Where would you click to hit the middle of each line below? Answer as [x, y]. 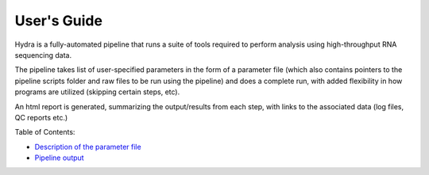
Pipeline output [59, 158]
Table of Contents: [45, 132]
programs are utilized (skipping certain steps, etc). [97, 92]
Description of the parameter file [88, 146]
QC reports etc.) [41, 117]
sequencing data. [43, 55]
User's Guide [59, 21]
